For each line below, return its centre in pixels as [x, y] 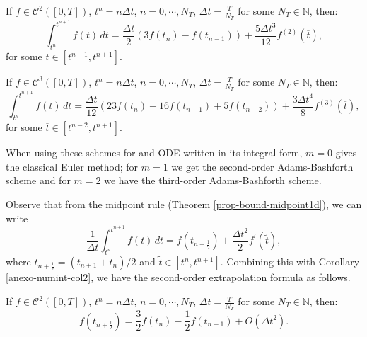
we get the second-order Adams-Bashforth [262, 166]
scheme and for [38, 180]
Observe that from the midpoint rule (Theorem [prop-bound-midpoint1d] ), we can [184, 204]
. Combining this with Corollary [290, 262]
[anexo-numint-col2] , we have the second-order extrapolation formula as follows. [178, 277]
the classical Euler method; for [72, 166]
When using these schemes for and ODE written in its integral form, [154, 153]
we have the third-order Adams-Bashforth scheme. [213, 180]
